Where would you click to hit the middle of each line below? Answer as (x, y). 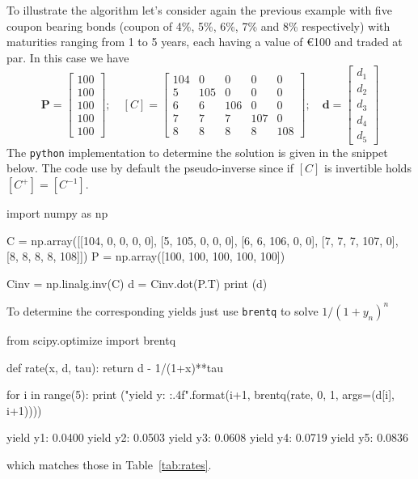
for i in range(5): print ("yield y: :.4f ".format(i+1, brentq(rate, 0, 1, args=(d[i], (201, 394)
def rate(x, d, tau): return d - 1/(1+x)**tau (115, 367)
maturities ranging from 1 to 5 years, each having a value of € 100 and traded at (205, 42)
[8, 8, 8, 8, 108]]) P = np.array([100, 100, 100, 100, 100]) (146, 256)
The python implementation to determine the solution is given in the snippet (197, 152)
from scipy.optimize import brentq (91, 339)
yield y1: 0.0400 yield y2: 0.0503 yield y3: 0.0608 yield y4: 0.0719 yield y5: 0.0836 (208, 437)
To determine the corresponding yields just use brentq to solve (163, 310)
